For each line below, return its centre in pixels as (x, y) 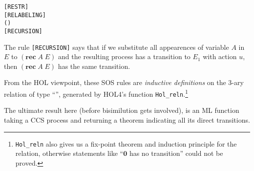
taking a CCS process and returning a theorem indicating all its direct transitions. (127, 119)
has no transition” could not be (176, 153)
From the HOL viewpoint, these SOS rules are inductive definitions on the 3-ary (124, 82)
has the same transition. (94, 66)
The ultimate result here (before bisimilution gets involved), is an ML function (122, 110)
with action (220, 56)
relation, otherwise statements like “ (69, 153)
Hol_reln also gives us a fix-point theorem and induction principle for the (126, 143)
